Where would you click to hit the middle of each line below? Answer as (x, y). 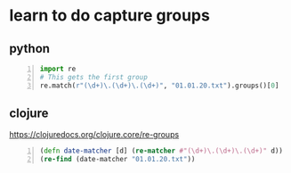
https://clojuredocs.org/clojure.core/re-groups (94, 135)
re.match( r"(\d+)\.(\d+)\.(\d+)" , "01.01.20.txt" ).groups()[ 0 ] (159, 86)
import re (58, 69)
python (30, 49)
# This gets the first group (94, 77)
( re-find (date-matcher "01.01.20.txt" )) (117, 160)
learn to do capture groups (110, 16)
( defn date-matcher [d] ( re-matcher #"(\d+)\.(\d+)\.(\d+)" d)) (161, 151)
